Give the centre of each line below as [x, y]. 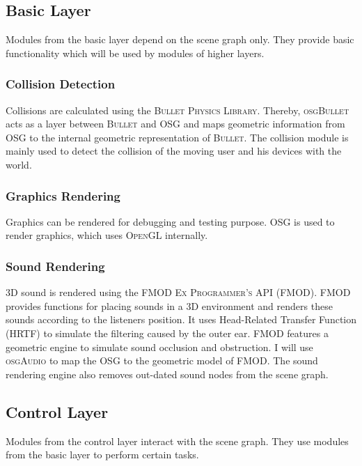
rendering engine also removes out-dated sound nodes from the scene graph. [167, 374]
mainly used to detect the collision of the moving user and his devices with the [174, 151]
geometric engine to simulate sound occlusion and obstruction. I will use [159, 347]
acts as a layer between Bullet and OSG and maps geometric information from [175, 124]
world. [19, 164]
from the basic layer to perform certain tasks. [102, 455]
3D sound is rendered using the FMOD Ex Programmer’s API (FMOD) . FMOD [178, 292]
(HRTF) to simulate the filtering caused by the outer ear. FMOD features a [167, 333]
